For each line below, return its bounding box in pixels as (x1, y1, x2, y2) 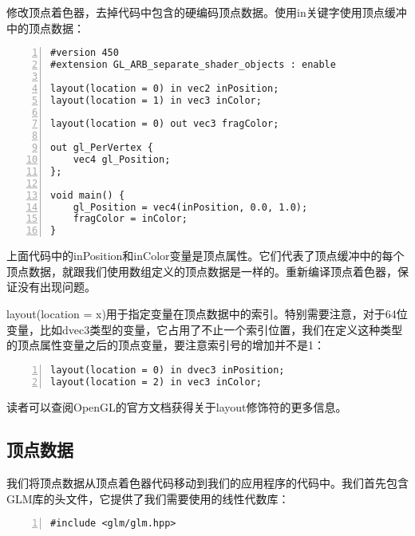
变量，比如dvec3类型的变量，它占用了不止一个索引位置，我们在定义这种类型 (6, 321, 403, 337)
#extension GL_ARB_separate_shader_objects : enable (50, 59, 336, 71)
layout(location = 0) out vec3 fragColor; (50, 118, 279, 130)
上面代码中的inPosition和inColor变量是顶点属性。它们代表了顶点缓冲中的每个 (6, 247, 405, 264)
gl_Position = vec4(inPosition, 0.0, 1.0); (73, 201, 308, 213)
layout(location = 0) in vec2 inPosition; (50, 82, 279, 94)
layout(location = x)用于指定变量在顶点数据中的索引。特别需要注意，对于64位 (6, 305, 408, 321)
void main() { (50, 189, 125, 201)
